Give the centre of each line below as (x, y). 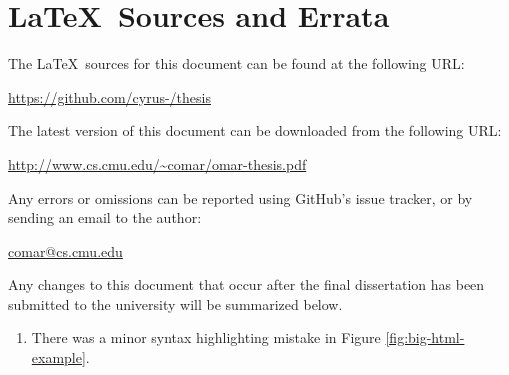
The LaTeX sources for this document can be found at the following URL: (236, 63)
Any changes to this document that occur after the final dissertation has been (246, 284)
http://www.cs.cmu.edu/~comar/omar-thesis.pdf (157, 163)
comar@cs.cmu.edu (65, 250)
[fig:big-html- (425, 337)
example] (58, 357)
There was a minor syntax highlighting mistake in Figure (206, 337)
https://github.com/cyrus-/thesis (109, 96)
